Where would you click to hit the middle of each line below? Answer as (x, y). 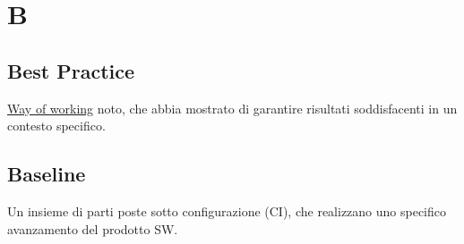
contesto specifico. (56, 126)
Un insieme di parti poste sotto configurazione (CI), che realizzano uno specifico (227, 210)
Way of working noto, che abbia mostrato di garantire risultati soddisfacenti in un (232, 108)
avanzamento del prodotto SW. (93, 228)
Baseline (47, 174)
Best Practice (71, 70)
